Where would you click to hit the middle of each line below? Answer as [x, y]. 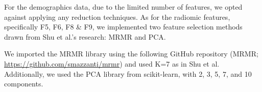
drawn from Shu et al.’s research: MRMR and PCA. [85, 36]
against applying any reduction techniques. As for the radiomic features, [117, 17]
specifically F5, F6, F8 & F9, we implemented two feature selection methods [123, 27]
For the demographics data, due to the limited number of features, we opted [123, 7]
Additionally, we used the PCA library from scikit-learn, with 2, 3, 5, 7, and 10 [128, 73]
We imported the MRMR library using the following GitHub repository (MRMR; [131, 54]
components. [24, 84]
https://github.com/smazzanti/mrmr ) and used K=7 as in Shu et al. [112, 63]
